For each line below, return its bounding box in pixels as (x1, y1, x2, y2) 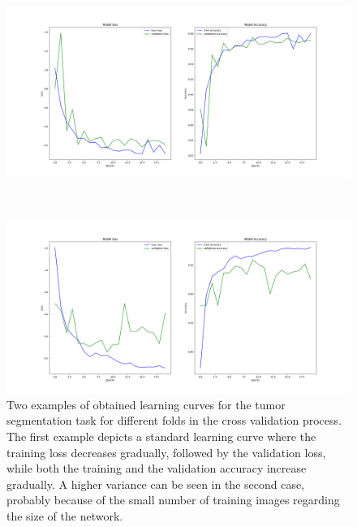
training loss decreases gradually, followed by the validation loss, (6, 443, 326, 460)
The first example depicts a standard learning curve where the (6, 427, 316, 444)
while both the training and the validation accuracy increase (6, 460, 307, 477)
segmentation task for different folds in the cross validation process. (6, 412, 342, 429)
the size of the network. (6, 507, 123, 524)
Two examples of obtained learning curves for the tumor (6, 395, 286, 413)
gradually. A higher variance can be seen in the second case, (6, 475, 305, 492)
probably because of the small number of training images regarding (6, 491, 340, 508)
